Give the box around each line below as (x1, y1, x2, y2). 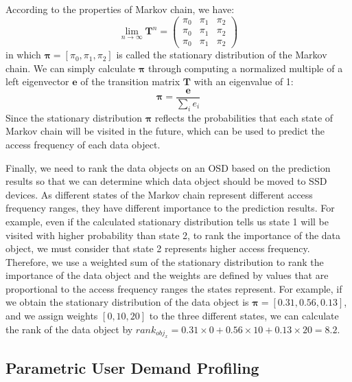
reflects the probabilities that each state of (154, 110, 333, 124)
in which (5, 47, 41, 62)
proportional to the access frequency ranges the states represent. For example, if (5, 281, 342, 295)
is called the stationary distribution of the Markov (116, 47, 327, 62)
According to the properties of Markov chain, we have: (5, 2, 235, 16)
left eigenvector (5, 74, 69, 89)
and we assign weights (5, 308, 98, 323)
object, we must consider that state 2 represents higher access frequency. (5, 241, 310, 256)
